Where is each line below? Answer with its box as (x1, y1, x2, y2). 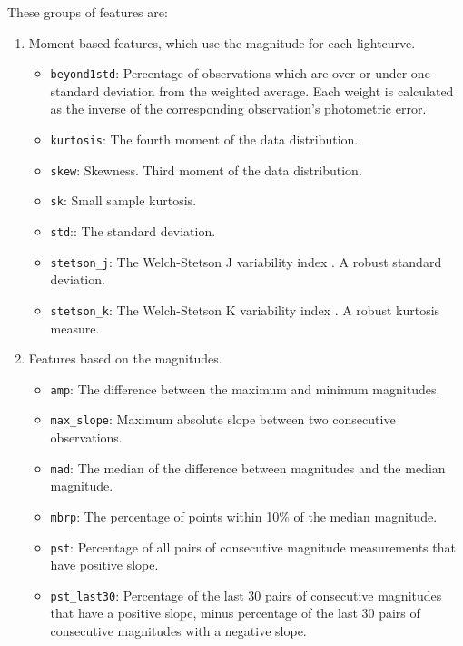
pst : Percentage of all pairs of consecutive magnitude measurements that (50, 537, 456, 556)
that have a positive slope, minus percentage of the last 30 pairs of (50, 603, 420, 622)
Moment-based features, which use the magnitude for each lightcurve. (28, 33, 416, 52)
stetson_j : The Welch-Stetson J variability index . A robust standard (50, 252, 442, 271)
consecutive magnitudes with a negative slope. (50, 621, 307, 641)
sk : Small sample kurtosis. (50, 191, 197, 210)
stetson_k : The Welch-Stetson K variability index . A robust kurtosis (50, 300, 440, 319)
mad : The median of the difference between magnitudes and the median (50, 458, 446, 477)
